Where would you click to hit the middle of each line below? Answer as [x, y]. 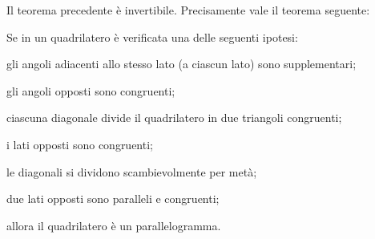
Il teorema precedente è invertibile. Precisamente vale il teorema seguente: [188, 10]
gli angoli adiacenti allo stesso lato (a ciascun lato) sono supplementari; [181, 64]
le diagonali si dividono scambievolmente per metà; [132, 171]
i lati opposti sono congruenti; [80, 144]
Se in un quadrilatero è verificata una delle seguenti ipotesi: [152, 36]
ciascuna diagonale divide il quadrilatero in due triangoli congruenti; [174, 117]
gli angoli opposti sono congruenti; [91, 90]
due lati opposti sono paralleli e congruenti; [113, 198]
